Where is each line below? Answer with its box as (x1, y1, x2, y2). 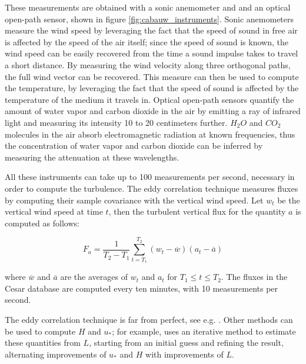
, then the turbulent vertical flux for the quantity (108, 205, 286, 218)
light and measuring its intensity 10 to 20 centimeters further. (5, 116, 228, 128)
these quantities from (5, 336, 81, 349)
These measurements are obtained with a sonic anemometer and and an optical (5, 1, 291, 13)
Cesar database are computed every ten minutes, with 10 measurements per (5, 282, 278, 294)
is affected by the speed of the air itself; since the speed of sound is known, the (5, 35, 288, 48)
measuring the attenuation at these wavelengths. (5, 151, 179, 163)
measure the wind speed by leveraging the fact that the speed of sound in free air (5, 24, 298, 36)
